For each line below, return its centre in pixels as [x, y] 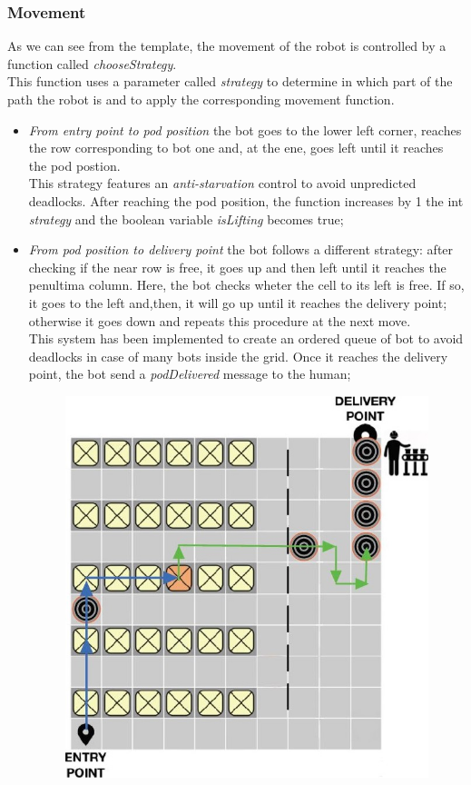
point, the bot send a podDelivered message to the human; [190, 374]
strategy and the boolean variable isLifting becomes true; [186, 219]
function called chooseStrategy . [92, 63]
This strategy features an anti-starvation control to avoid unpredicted [222, 183]
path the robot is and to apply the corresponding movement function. [201, 99]
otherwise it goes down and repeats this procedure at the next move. [220, 320]
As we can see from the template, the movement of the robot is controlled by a [227, 46]
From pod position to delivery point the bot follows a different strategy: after [241, 249]
